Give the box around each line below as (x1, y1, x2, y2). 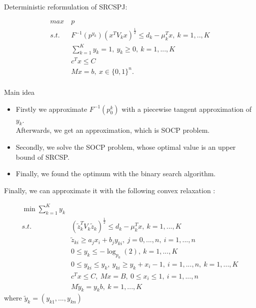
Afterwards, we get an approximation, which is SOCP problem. (15, 125, 210, 135)
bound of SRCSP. (15, 151, 69, 162)
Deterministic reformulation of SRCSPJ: (4, 1, 127, 11)
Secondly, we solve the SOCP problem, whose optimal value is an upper (15, 142, 236, 152)
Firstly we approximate (15, 103, 87, 114)
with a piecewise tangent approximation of (121, 103, 252, 114)
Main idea (4, 87, 35, 97)
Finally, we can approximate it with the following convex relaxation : (4, 185, 215, 195)
